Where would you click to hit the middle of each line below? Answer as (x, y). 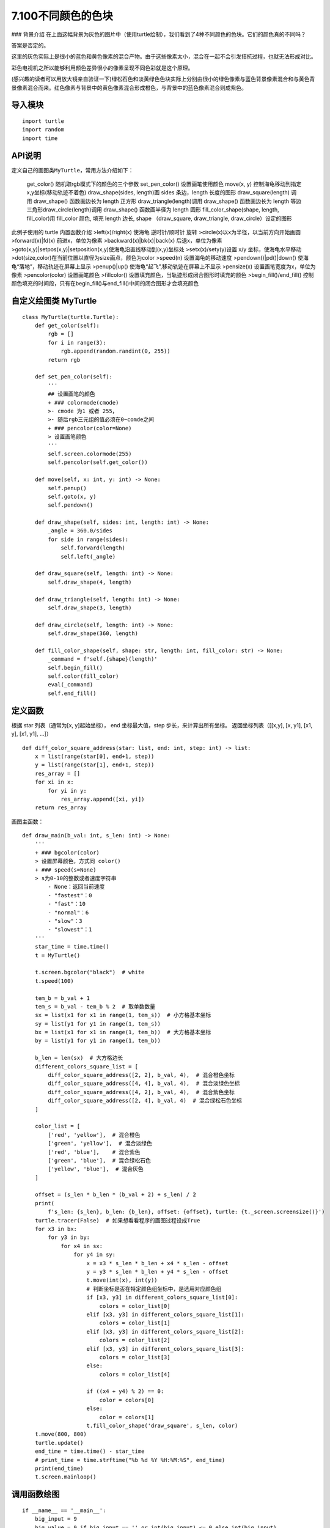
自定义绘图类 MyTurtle (54, 301)
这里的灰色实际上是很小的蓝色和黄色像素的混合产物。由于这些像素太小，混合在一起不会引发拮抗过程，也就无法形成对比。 (164, 57)
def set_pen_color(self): (74, 377)
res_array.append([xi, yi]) (103, 799)
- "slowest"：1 (70, 930)
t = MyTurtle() (57, 955)
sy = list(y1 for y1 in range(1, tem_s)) (98, 1023)
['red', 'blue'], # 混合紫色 (94, 1152)
